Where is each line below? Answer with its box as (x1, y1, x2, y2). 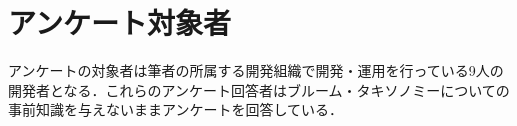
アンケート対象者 (8, 2, 231, 43)
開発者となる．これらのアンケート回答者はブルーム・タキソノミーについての (8, 79, 510, 100)
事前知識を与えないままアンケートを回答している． (8, 99, 344, 120)
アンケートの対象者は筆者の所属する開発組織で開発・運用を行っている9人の (8, 60, 504, 81)
